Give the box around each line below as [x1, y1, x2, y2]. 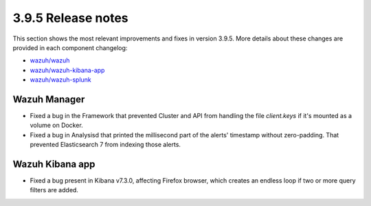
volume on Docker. [30, 121, 84, 130]
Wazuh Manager [12, 93, 85, 105]
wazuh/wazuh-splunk [30, 76, 92, 84]
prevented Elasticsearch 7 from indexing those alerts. [30, 141, 181, 149]
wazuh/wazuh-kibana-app [30, 66, 105, 74]
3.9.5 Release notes [12, 10, 128, 25]
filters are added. [30, 186, 79, 194]
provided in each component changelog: [12, 43, 128, 51]
